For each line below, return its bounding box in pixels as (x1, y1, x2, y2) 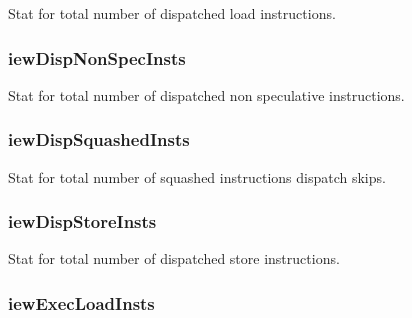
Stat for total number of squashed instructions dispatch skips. (8, 166, 386, 187)
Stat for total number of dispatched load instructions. (8, 3, 336, 23)
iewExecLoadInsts (8, 290, 155, 315)
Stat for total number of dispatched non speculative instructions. (8, 84, 405, 105)
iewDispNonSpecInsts (8, 45, 186, 70)
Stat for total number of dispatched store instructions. (8, 248, 340, 269)
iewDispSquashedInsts (8, 127, 190, 152)
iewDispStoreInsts (8, 209, 157, 234)
